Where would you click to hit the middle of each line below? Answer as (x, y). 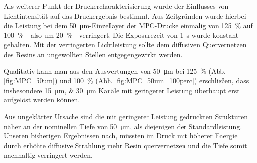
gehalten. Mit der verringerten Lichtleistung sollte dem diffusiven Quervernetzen (125, 45)
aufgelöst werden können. (42, 100)
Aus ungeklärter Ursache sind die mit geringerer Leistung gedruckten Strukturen (126, 116)
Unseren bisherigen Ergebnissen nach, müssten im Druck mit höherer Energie (121, 136)
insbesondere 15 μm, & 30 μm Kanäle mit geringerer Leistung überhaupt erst (122, 90)
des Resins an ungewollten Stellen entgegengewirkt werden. (93, 54)
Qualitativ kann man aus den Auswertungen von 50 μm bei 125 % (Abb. (115, 71)
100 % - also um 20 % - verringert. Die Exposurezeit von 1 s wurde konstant (121, 35)
